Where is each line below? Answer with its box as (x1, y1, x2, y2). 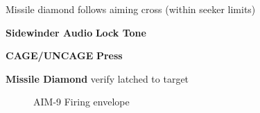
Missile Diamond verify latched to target (6, 71, 189, 85)
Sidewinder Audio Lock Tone (6, 25, 146, 39)
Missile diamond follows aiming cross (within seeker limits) (6, 2, 256, 16)
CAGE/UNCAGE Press (6, 48, 123, 63)
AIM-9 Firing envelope (33, 94, 130, 109)
